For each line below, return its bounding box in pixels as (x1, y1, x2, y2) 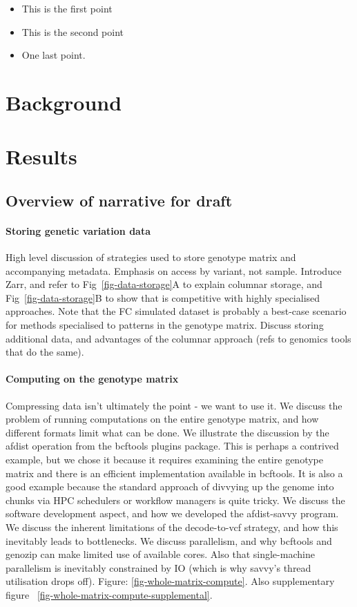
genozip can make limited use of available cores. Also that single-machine (6, 547, 315, 561)
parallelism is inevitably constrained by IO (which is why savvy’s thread (6, 560, 311, 575)
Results (6, 142, 77, 171)
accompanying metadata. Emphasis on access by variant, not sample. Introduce (6, 263, 342, 278)
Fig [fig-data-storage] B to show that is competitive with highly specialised (6, 290, 320, 305)
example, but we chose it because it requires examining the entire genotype (6, 452, 323, 467)
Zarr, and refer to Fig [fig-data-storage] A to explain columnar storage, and (6, 277, 322, 291)
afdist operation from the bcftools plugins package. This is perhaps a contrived (6, 439, 339, 453)
